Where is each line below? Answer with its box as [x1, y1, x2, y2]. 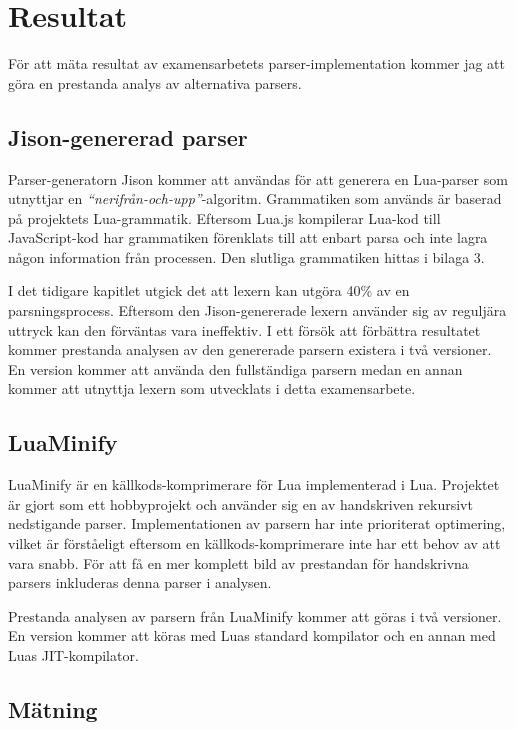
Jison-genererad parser [8, 121, 248, 152]
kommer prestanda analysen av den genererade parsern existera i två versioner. [8, 339, 492, 360]
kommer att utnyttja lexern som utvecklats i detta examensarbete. [8, 378, 416, 399]
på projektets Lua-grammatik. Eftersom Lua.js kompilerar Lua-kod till [8, 207, 441, 228]
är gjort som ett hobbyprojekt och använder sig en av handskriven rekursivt [8, 493, 473, 514]
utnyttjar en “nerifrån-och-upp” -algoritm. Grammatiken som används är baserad [8, 188, 502, 209]
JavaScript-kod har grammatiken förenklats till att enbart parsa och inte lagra [8, 227, 488, 248]
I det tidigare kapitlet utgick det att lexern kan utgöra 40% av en [8, 280, 410, 301]
